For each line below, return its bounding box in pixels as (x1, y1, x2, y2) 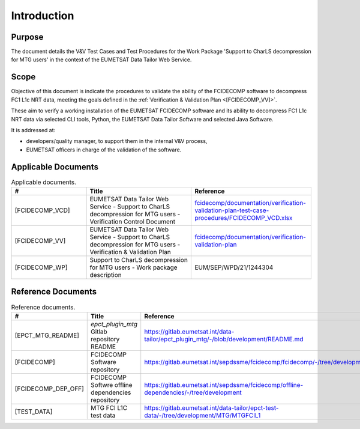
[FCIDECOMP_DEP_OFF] (14, 385, 84, 393)
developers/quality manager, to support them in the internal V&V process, (26, 138, 208, 145)
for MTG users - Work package (89, 263, 178, 272)
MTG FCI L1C (91, 403, 128, 412)
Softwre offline (91, 380, 133, 389)
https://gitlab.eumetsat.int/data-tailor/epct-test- (144, 403, 279, 412)
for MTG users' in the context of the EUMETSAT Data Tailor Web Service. (11, 56, 192, 63)
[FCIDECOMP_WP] (14, 263, 68, 272)
